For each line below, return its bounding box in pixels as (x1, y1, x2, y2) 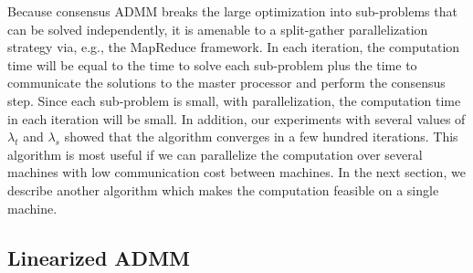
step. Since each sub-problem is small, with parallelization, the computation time (7, 90, 461, 110)
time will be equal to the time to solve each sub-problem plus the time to (7, 55, 417, 74)
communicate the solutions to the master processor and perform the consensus (7, 73, 446, 92)
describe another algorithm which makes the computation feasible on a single (7, 180, 439, 199)
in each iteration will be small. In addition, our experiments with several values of (7, 109, 466, 128)
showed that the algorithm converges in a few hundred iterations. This (64, 127, 458, 146)
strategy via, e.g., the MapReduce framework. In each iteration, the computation (7, 37, 460, 57)
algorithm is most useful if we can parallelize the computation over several (7, 144, 423, 163)
